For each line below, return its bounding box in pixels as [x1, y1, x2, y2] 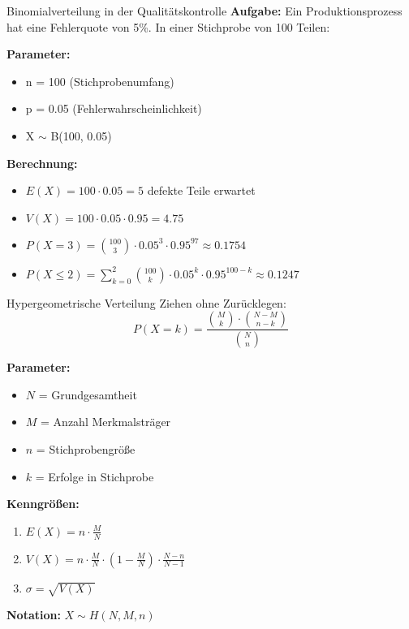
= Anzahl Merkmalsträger [41, 413, 171, 430]
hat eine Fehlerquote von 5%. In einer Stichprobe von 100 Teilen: [6, 18, 330, 35]
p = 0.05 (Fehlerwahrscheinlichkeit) [25, 100, 202, 117]
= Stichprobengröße [36, 441, 136, 457]
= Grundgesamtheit [38, 386, 137, 403]
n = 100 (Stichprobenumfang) [25, 72, 174, 89]
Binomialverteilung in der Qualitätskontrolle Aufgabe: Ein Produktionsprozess [6, 2, 403, 19]
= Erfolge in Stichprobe [35, 467, 154, 485]
